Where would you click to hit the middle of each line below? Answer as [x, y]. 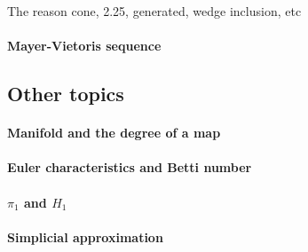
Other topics [66, 94]
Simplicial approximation [85, 236]
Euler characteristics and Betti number [130, 167]
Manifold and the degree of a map [114, 133]
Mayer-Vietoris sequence [84, 46]
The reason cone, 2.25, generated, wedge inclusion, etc [154, 11]
